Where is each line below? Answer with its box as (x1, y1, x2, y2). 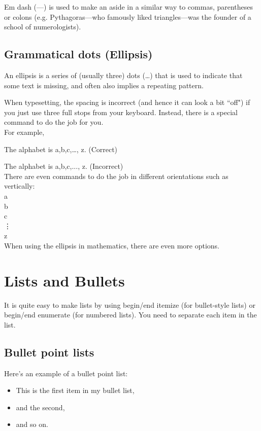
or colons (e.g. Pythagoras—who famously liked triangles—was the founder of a (4, 11, 251, 22)
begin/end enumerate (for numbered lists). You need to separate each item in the (4, 309, 257, 320)
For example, (4, 126, 45, 137)
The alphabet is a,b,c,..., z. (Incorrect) (4, 161, 123, 171)
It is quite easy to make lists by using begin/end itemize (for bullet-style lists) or (4, 299, 255, 310)
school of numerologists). (4, 21, 81, 32)
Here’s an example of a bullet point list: (4, 368, 128, 378)
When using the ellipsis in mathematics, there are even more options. (4, 240, 219, 250)
